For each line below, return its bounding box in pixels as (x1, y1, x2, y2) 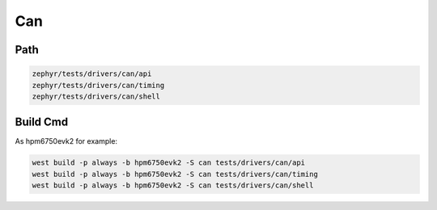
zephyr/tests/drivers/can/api (32, 69, 152, 78)
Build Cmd (15, 115, 69, 129)
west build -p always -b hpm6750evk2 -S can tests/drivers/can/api (32, 158, 306, 167)
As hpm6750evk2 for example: (15, 136, 117, 146)
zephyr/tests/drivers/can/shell (32, 91, 161, 101)
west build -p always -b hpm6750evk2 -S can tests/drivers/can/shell (32, 181, 314, 190)
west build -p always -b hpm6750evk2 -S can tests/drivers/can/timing (32, 170, 319, 178)
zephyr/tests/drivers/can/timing (32, 81, 165, 90)
